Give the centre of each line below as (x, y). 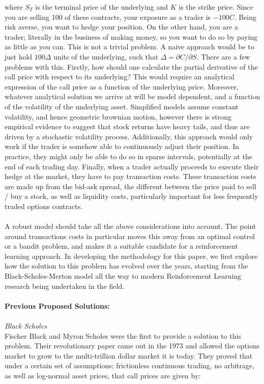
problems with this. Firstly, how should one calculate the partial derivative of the (131, 66)
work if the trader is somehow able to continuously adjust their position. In (122, 146)
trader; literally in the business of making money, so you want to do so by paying (131, 36)
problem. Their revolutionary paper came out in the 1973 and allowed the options (132, 346)
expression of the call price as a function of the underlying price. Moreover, (122, 86)
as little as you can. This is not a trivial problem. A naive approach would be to (129, 47)
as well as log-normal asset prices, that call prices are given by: (103, 375)
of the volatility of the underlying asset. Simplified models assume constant (122, 106)
